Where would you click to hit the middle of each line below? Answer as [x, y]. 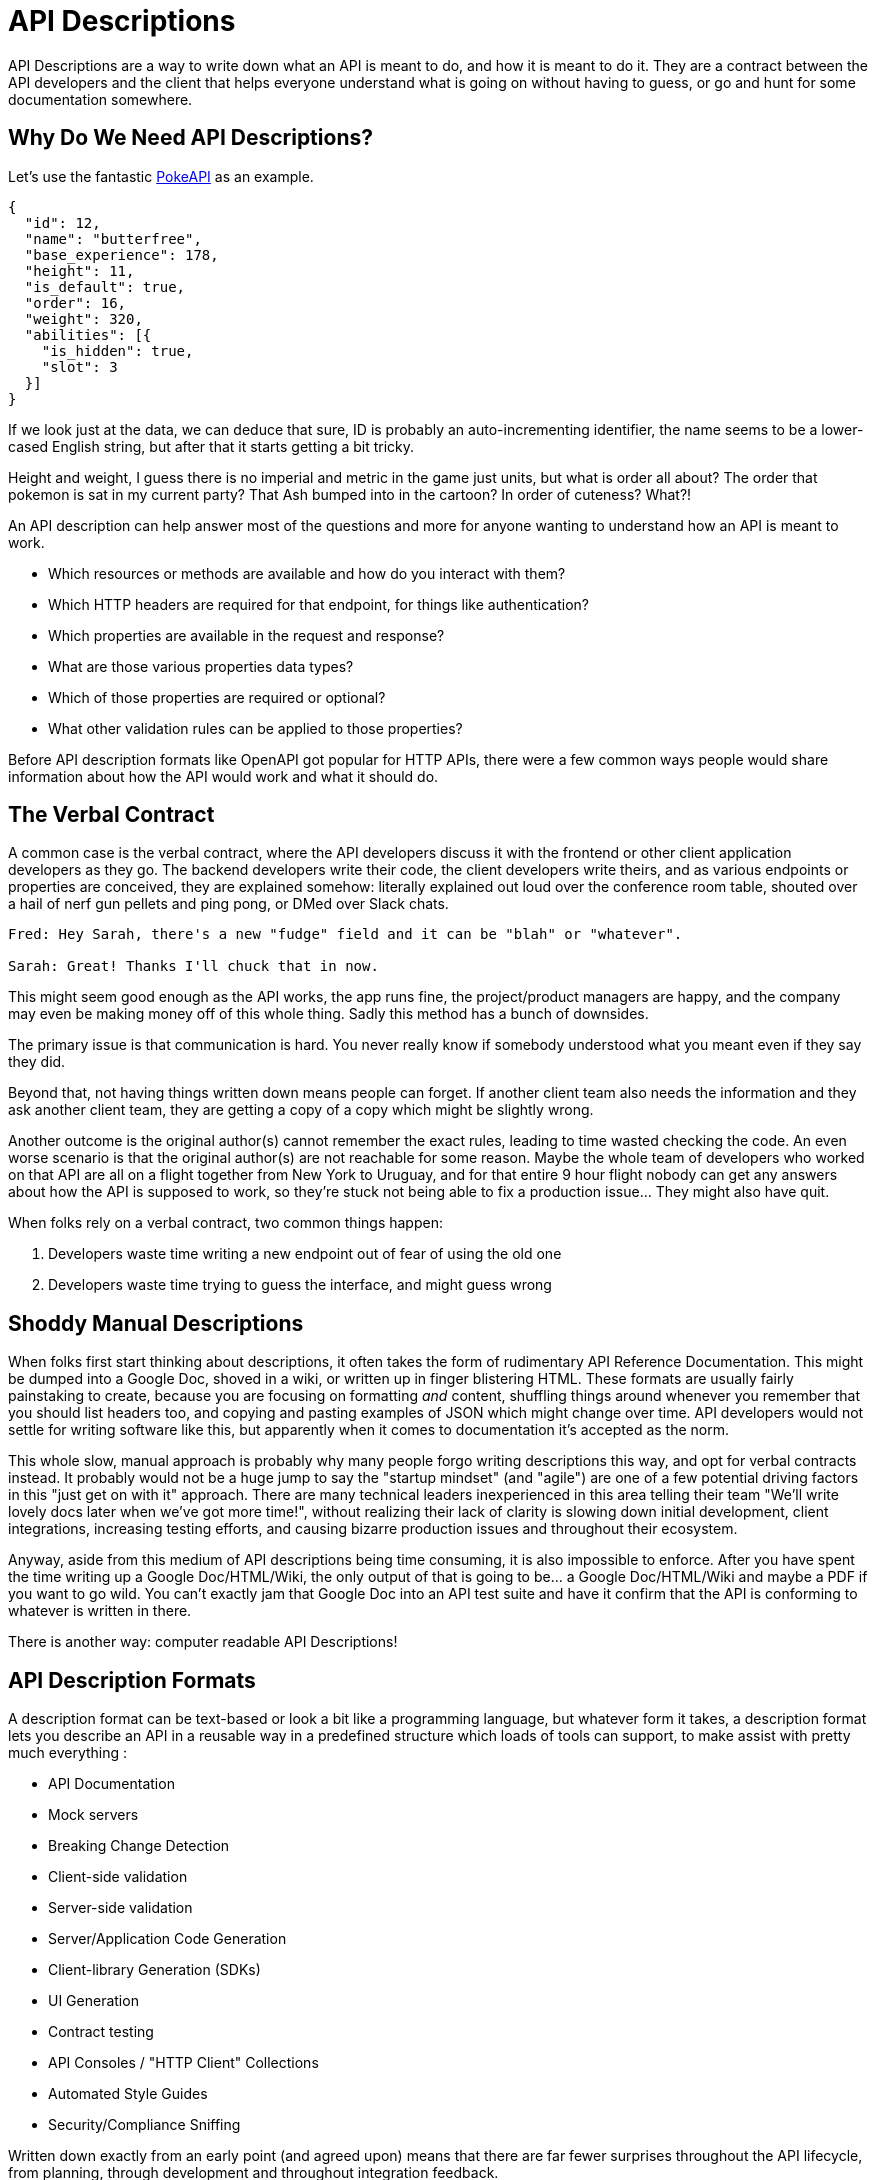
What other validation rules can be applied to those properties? [255, 728]
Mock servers [93, 1815]
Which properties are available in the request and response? [246, 635]
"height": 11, [79, 270]
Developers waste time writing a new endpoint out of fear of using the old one [305, 1254]
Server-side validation [120, 1908]
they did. [37, 1062]
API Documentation [111, 1784]
